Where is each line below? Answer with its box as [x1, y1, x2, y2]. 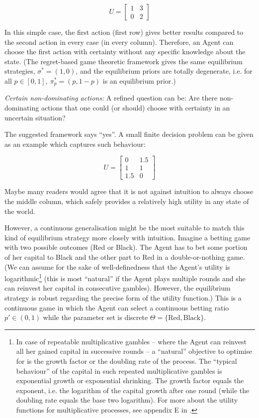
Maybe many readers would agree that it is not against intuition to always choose [4, 186, 254, 197]
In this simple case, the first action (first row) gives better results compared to [4, 27, 244, 37]
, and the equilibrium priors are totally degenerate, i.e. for [76, 66, 253, 76]
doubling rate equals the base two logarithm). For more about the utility [16, 395, 238, 405]
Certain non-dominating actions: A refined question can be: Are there [4, 93, 218, 103]
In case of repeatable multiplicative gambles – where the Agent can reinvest [16, 336, 247, 346]
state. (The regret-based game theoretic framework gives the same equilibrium [4, 56, 243, 66]
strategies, [4, 66, 35, 76]
